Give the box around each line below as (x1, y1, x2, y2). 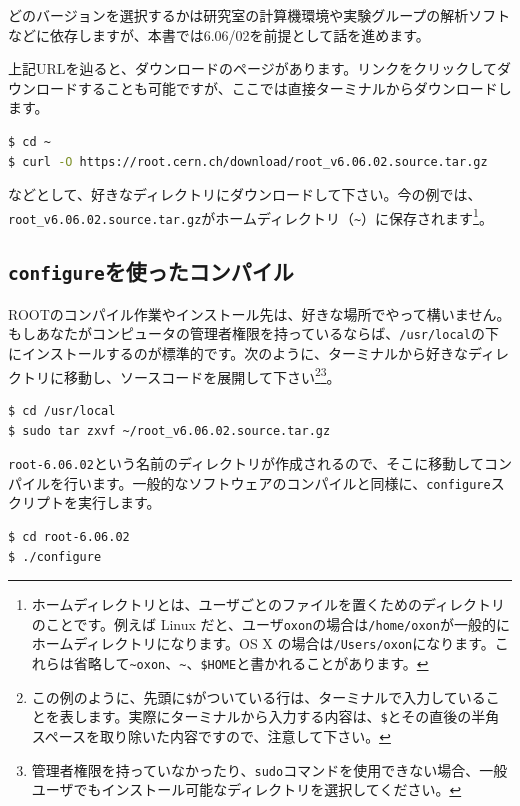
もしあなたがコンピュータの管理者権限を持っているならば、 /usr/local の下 (8, 323, 499, 344)
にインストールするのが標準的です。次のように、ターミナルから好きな (8, 343, 468, 364)
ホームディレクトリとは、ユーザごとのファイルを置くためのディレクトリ (31, 594, 505, 615)
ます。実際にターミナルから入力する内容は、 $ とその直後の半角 (87, 706, 500, 727)
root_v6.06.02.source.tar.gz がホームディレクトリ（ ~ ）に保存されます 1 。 (8, 204, 493, 228)
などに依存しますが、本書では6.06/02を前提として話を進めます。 (8, 24, 430, 45)
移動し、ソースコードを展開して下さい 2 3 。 (63, 363, 341, 387)
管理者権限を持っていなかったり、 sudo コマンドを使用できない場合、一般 (31, 759, 508, 780)
